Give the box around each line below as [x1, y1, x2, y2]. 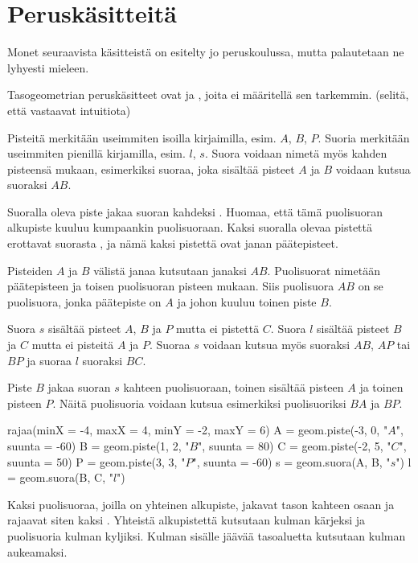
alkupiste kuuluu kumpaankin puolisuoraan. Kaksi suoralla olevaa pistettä [7, 219, 372, 236]
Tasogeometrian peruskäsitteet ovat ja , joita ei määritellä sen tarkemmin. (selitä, [7, 86, 409, 103]
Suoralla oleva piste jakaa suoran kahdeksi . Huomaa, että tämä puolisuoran [7, 203, 383, 220]
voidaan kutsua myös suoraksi [203, 336, 350, 353]
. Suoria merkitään [318, 129, 410, 146]
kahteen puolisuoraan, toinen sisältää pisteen [123, 379, 344, 396]
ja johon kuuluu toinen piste [177, 293, 317, 310]
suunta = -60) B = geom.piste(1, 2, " [7, 438, 190, 454]
